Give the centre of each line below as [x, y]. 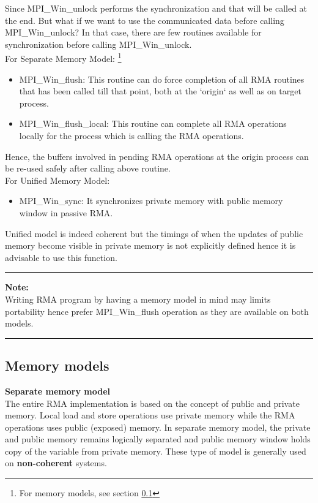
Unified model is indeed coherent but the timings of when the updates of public [154, 233]
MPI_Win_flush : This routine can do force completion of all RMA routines [162, 79]
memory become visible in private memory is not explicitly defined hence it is [150, 245]
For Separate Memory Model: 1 [63, 58]
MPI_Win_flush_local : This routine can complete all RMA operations [153, 123]
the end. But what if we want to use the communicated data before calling [145, 20]
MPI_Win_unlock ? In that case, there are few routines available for [133, 32]
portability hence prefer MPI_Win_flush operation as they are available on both [157, 311]
